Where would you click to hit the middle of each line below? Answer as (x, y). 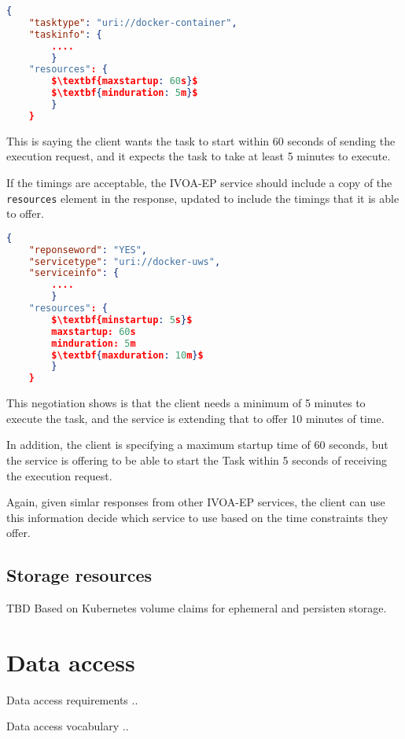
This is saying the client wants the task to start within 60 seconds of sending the (201, 140)
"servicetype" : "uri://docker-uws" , (125, 261)
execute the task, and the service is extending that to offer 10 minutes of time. (195, 418)
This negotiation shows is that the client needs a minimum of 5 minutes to (186, 403)
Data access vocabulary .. (68, 726)
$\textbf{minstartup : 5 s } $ (122, 320)
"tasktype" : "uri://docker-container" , (133, 22)
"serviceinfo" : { (74, 273)
